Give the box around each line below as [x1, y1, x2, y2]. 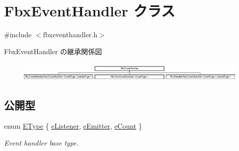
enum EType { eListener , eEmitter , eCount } [4, 121, 142, 131]
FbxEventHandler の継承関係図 [4, 46, 102, 56]
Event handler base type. [4, 137, 79, 148]
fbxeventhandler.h [43, 29, 98, 40]
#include [4, 29, 32, 40]
